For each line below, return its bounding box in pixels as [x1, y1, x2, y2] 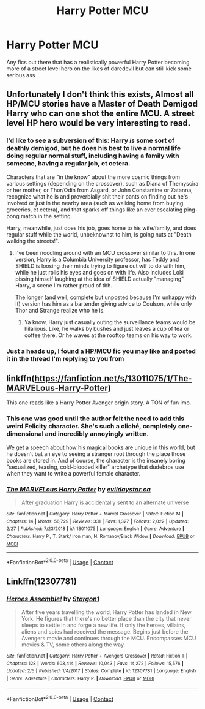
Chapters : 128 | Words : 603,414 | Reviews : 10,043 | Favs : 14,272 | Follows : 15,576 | [6, 660, 184, 667]
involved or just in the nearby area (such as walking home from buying [6, 199, 184, 207]
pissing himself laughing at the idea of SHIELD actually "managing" [15, 275, 184, 282]
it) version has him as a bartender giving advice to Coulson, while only [15, 300, 192, 307]
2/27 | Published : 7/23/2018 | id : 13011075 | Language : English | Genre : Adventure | [6, 526, 185, 532]
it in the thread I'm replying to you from [6, 354, 124, 363]
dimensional [6, 430, 44, 438]
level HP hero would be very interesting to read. [6, 118, 191, 129]
